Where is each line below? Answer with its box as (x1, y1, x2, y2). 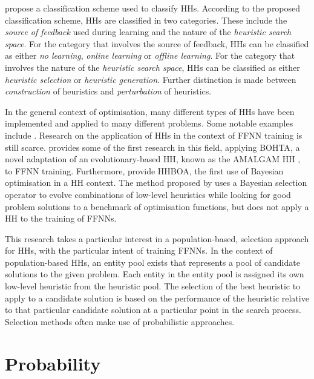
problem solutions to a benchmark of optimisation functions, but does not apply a (5, 200, 309, 213)
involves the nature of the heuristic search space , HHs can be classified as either (5, 61, 300, 73)
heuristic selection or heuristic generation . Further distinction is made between (5, 73, 296, 85)
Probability (5, 351, 101, 375)
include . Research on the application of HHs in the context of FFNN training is (5, 128, 303, 141)
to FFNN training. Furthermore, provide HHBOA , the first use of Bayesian (5, 164, 284, 177)
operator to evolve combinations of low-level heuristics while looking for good (5, 188, 291, 200)
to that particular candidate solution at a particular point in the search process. (5, 303, 301, 316)
